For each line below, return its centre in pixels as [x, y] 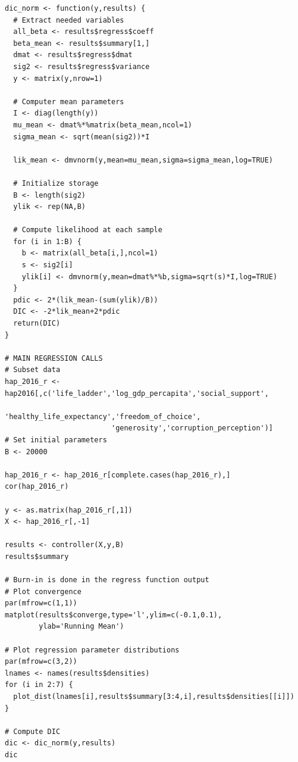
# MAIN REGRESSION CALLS [54, 358]
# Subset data [33, 370]
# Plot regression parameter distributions [92, 650]
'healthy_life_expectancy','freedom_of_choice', [103, 416]
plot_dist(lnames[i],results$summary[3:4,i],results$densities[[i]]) [154, 697]
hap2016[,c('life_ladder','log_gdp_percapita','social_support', [137, 393]
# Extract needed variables [69, 20]
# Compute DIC [33, 731]
